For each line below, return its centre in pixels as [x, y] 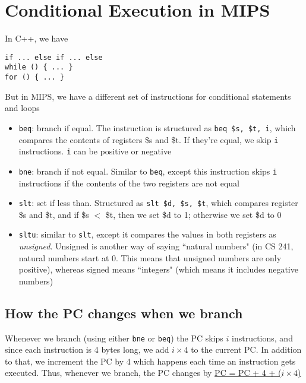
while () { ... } [39, 67]
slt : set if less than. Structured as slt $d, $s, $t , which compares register [158, 203]
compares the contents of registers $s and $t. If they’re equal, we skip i [149, 139]
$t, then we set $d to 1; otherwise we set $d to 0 [193, 214]
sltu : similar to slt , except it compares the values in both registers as [147, 234]
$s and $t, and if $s [54, 214]
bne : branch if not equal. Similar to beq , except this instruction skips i [148, 171]
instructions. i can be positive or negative [95, 151]
